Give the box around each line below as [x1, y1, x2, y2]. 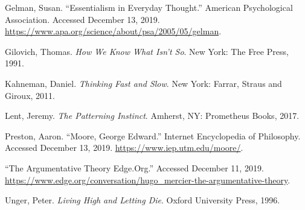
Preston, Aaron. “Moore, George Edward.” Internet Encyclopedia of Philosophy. [5, 129, 301, 142]
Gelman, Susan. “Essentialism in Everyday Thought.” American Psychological [5, 1, 293, 13]
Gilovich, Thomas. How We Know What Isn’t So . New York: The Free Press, [5, 45, 289, 57]
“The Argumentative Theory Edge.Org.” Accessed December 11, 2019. [5, 161, 264, 174]
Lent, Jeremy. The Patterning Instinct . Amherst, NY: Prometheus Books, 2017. [5, 109, 300, 122]
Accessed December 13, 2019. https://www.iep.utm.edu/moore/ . [5, 141, 243, 154]
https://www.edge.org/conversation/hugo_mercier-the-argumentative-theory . [5, 173, 291, 186]
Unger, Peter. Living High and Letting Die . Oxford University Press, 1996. [5, 194, 280, 206]
